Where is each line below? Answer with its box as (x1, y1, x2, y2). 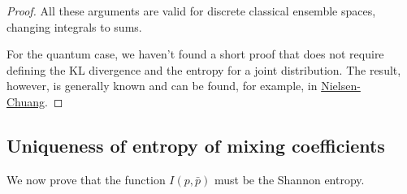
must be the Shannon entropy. (214, 170, 365, 188)
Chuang (6, 93, 45, 110)
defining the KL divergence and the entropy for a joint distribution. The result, (6, 61, 401, 78)
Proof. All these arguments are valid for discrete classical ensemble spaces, (6, 2, 376, 19)
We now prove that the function (6, 170, 166, 188)
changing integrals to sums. (6, 18, 142, 35)
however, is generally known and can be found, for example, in (6, 77, 318, 94)
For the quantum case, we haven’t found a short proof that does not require (6, 45, 384, 63)
